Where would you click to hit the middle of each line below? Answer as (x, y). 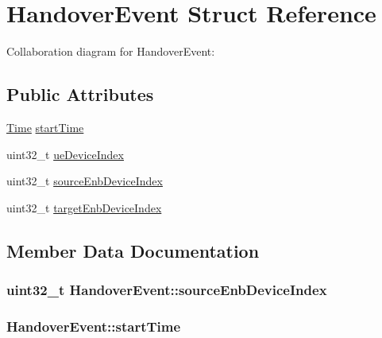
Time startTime (45, 127)
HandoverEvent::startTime (94, 326)
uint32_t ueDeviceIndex (65, 154)
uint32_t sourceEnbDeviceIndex (85, 181)
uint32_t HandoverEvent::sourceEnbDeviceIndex (167, 289)
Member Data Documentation (133, 250)
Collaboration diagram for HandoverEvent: (111, 51)
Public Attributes (80, 94)
